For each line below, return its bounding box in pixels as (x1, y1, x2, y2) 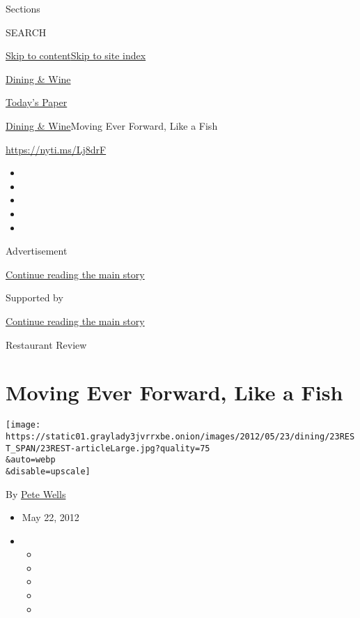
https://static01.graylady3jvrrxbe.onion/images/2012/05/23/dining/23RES (6, 431, 355, 442)
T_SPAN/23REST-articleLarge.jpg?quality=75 (6, 443, 210, 453)
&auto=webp (6, 455, 56, 465)
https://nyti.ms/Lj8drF (6, 142, 107, 156)
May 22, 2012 (22, 510, 79, 525)
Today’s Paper (6, 95, 68, 110)
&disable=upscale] (6, 466, 91, 476)
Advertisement (6, 243, 68, 258)
